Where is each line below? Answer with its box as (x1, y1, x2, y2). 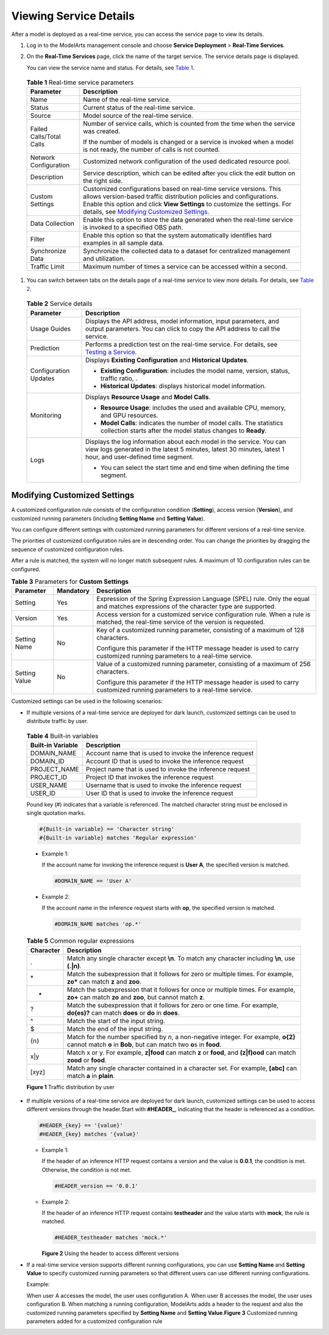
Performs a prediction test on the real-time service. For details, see (85, 340, 278, 348)
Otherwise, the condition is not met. (41, 1166, 132, 1173)
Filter (30, 235, 45, 243)
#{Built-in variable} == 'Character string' (39, 826, 175, 833)
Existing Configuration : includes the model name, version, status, (101, 366, 291, 375)
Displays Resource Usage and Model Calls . (85, 392, 211, 401)
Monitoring (30, 411, 62, 419)
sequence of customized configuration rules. (11, 545, 124, 553)
